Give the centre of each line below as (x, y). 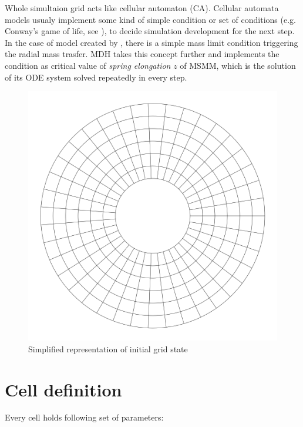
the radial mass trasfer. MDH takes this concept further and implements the (142, 54)
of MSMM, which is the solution (238, 65)
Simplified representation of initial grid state (108, 348)
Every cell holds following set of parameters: (84, 417)
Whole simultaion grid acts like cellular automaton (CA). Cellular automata (142, 8)
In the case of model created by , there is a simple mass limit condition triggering (151, 42)
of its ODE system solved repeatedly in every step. (96, 77)
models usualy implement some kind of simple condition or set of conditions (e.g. (150, 19)
